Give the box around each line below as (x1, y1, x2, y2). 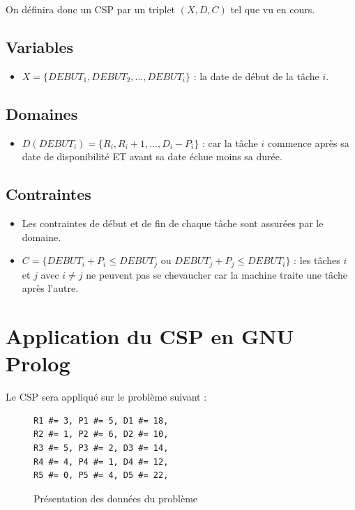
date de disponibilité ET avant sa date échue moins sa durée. (22, 149, 282, 164)
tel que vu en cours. (230, 2, 315, 16)
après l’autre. (22, 281, 79, 295)
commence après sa (267, 135, 349, 150)
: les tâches (294, 253, 340, 268)
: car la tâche (202, 135, 258, 150)
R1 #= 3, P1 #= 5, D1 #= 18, (33, 415, 169, 426)
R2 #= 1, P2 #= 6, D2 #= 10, (33, 429, 169, 440)
